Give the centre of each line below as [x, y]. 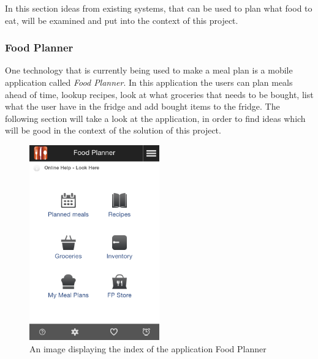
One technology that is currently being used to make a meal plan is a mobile [149, 70]
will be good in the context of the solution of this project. [113, 130]
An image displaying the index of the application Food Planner [148, 348]
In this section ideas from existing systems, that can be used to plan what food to [159, 8]
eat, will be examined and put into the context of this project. [122, 20]
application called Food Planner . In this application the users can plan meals [149, 82]
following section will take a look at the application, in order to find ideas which [155, 118]
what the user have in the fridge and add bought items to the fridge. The [142, 106]
